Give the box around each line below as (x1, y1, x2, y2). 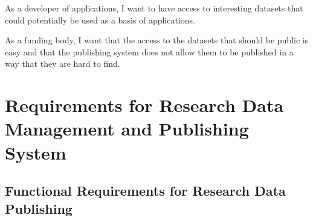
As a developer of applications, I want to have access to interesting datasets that (5, 2, 303, 14)
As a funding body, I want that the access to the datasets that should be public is (5, 34, 309, 46)
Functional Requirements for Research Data (5, 181, 286, 200)
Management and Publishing (5, 116, 249, 141)
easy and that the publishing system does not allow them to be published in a (5, 45, 294, 58)
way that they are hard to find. (5, 57, 120, 70)
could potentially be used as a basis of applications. (5, 13, 196, 26)
